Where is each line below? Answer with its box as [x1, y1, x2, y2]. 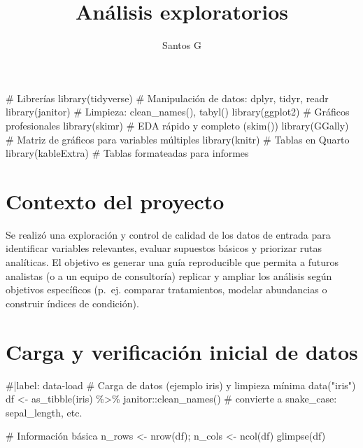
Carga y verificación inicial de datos [6, 337, 358, 365]
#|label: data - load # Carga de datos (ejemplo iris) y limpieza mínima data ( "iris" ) [6, 377, 356, 392]
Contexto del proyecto [6, 186, 225, 215]
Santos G [162, 38, 201, 52]
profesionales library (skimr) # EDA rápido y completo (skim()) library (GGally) [6, 118, 349, 132]
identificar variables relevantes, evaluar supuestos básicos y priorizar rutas [6, 241, 322, 255]
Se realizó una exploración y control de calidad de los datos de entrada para [6, 227, 331, 241]
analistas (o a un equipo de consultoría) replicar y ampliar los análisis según [6, 268, 332, 283]
